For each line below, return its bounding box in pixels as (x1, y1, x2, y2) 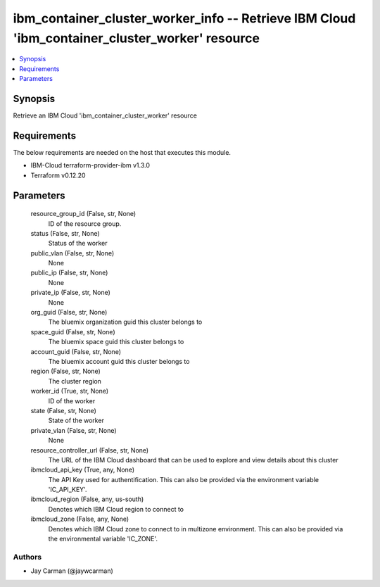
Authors (13, 552, 42, 562)
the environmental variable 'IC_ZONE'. (48, 535, 158, 543)
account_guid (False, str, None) (30, 347, 121, 355)
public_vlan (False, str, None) (30, 248, 115, 257)
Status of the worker (48, 239, 108, 248)
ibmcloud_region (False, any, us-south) (30, 495, 144, 503)
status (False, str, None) (30, 229, 100, 237)
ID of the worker (48, 396, 96, 405)
